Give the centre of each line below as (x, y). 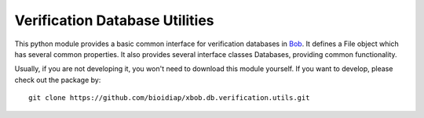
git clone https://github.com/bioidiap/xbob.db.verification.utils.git (169, 98)
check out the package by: (58, 80)
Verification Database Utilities (115, 20)
